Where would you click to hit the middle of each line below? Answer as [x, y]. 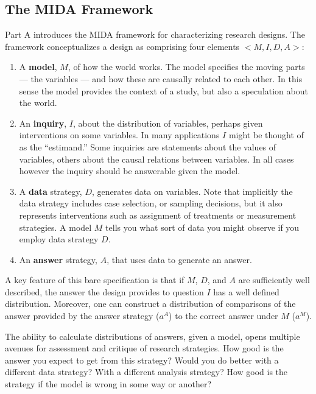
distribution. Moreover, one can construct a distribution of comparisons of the [150, 304]
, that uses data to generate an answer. [179, 259]
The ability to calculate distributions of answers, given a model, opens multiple [153, 336]
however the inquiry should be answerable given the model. [130, 171]
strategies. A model [55, 227]
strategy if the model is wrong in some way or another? [108, 384]
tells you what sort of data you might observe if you [202, 227]
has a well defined [246, 291]
